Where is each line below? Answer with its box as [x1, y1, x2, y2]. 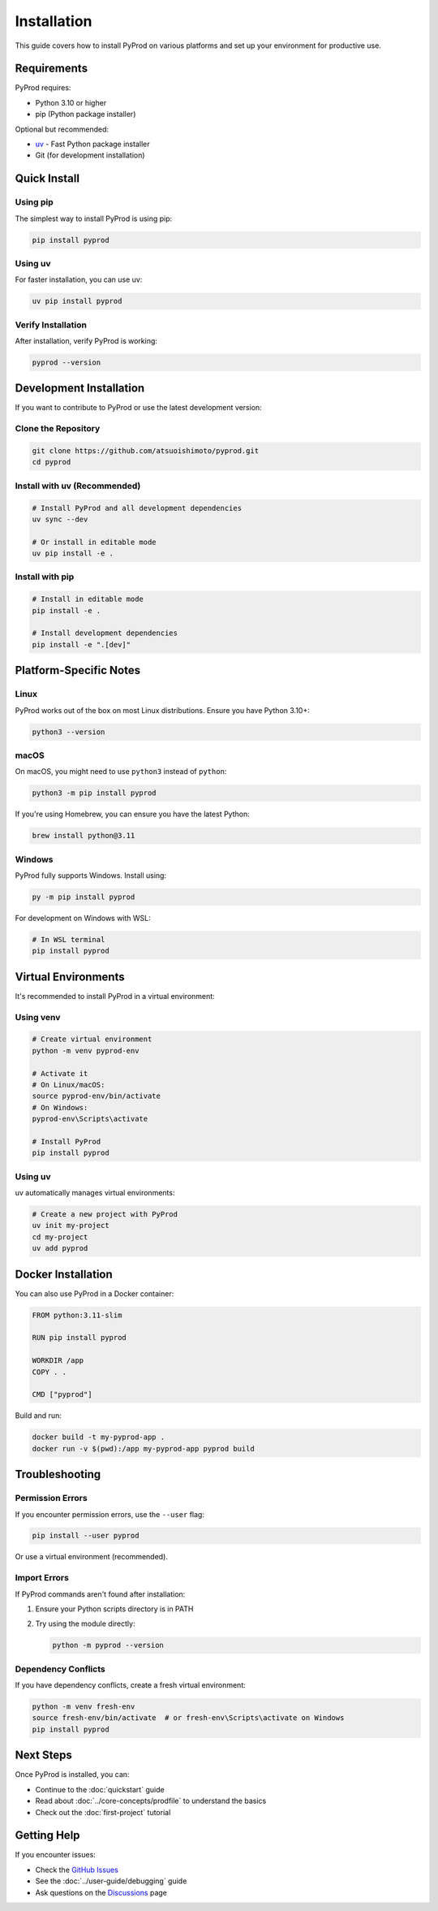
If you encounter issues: [15, 1850, 97, 1860]
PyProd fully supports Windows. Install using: [15, 870, 166, 880]
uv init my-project [32, 1221, 109, 1230]
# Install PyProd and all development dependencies [32, 504, 243, 512]
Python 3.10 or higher [35, 97, 107, 107]
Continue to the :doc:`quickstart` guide [35, 1784, 165, 1794]
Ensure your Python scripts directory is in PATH [35, 1604, 194, 1614]
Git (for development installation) [35, 150, 145, 160]
